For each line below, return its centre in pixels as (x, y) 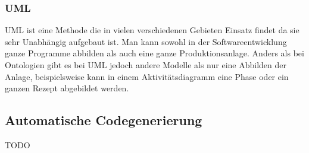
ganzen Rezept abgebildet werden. (67, 88)
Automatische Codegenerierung (104, 120)
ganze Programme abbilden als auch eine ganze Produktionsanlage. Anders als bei (154, 53)
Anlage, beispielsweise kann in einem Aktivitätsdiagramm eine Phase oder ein (147, 76)
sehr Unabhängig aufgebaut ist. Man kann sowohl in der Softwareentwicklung (146, 41)
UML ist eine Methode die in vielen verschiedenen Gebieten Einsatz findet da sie (152, 30)
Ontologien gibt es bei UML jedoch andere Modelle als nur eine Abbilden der (146, 65)
